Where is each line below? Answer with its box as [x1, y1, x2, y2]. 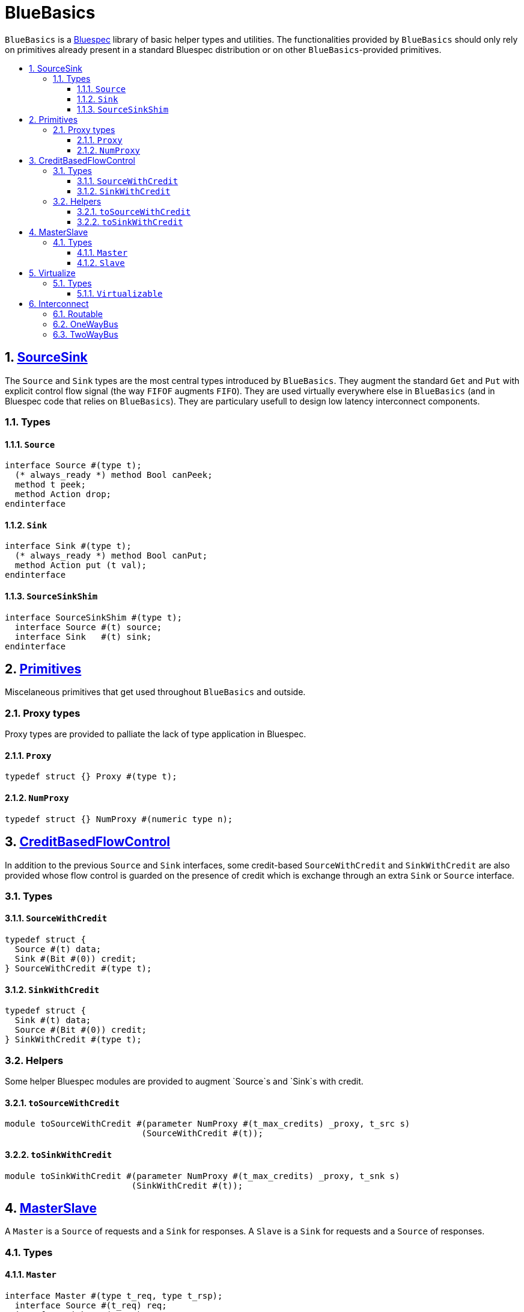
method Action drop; [14, 489, 112, 500]
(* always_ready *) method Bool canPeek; [14, 470, 213, 480]
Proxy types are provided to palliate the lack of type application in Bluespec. [5, 729, 306, 740]
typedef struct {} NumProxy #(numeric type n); [5, 814, 233, 824]
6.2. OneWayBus [53, 318, 118, 329]
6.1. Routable [53, 308, 103, 319]
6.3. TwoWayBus [53, 329, 118, 339]
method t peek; [14, 480, 86, 490]
